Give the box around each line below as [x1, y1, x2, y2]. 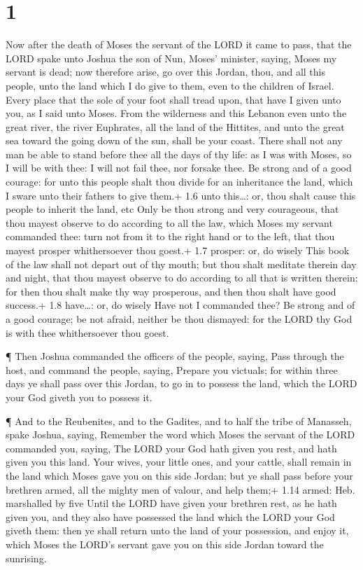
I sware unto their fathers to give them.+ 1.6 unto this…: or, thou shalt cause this [6, 188, 356, 202]
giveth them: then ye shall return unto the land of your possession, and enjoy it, [6, 523, 349, 538]
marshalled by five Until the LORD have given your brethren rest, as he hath [6, 496, 337, 510]
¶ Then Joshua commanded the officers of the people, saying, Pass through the [6, 349, 344, 363]
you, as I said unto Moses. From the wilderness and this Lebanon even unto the [6, 106, 347, 120]
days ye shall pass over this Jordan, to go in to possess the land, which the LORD [6, 376, 357, 391]
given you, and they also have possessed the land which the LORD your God [6, 509, 335, 524]
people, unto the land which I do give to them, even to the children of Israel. [6, 78, 334, 92]
